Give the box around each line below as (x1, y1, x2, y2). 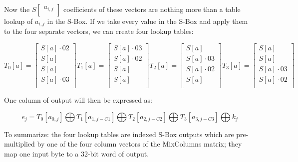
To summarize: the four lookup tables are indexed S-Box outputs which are (4, 129, 234, 139)
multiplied (4, 139, 35, 149)
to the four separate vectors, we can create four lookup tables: (4, 26, 194, 36)
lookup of (4, 16, 33, 26)
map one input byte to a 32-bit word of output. (4, 148, 149, 159)
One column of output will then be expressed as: (4, 95, 152, 105)
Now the (4, 4, 30, 14)
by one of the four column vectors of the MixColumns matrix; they (37, 139, 242, 149)
